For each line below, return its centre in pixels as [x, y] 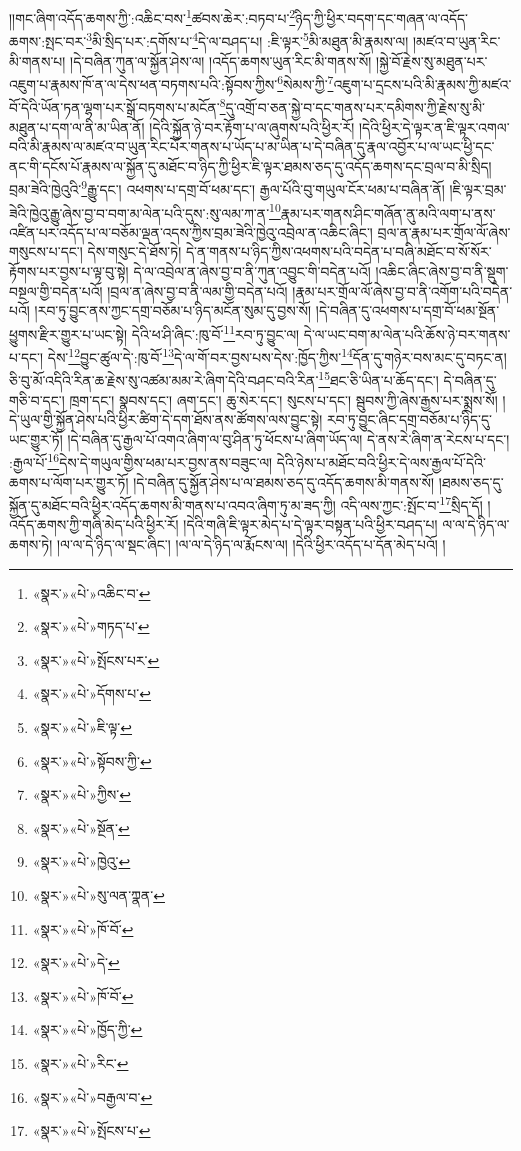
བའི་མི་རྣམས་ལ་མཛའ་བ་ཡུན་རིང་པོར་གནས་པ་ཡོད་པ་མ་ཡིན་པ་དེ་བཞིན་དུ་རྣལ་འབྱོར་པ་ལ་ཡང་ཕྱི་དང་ [252, 146]
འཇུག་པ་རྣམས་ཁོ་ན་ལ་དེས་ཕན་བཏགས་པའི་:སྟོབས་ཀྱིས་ [143, 83]
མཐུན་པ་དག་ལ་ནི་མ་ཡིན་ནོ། [77, 126]
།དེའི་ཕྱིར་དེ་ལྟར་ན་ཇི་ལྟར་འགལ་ [434, 126]
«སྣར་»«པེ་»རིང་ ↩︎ [80, 1062]
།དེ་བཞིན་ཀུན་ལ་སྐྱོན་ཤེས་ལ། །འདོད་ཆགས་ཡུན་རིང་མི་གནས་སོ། [221, 60]
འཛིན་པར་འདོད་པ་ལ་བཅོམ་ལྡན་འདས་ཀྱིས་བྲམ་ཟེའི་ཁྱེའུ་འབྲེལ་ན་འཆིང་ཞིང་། [191, 231]
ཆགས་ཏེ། [31, 544]
